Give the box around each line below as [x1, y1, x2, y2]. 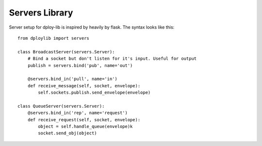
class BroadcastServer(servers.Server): [17, 49, 115, 54]
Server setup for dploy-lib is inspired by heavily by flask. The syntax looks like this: [9, 24, 175, 30]
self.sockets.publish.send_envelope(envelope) [38, 90, 151, 96]
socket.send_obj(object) [38, 130, 97, 136]
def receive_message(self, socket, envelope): [27, 83, 141, 88]
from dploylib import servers [17, 35, 90, 41]
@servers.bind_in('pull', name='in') [27, 76, 117, 82]
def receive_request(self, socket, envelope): [27, 117, 141, 122]
